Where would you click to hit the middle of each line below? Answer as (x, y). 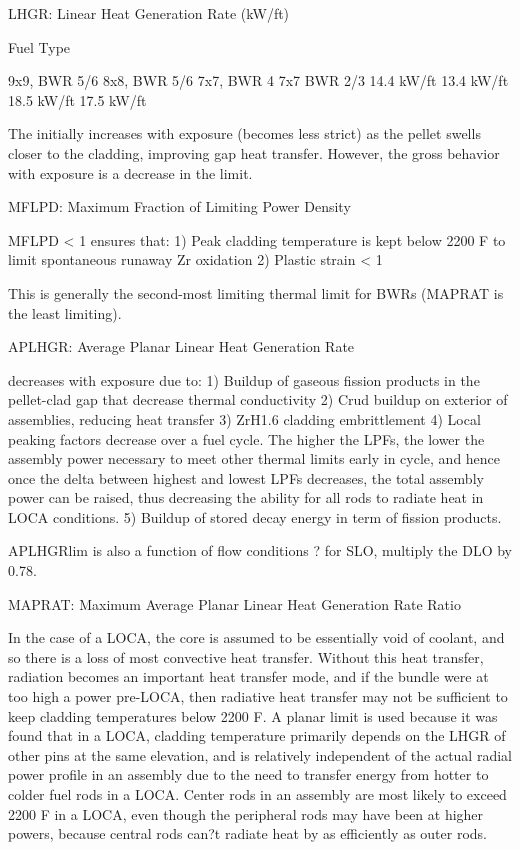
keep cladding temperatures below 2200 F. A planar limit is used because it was (253, 715)
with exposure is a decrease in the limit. (130, 172)
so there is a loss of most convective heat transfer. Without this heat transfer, (246, 656)
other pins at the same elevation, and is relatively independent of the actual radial (260, 754)
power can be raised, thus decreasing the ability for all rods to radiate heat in (246, 497)
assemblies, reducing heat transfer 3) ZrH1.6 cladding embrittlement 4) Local (244, 418)
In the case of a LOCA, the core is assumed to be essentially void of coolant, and (256, 637)
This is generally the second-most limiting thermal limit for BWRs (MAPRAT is (256, 292)
